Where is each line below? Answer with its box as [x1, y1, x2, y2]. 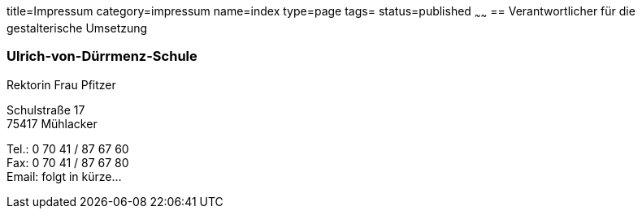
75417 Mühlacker [7, 116, 98, 131]
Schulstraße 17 [7, 102, 85, 117]
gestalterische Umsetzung [7, 20, 148, 35]
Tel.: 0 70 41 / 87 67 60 [7, 141, 129, 156]
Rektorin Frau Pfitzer [7, 77, 116, 92]
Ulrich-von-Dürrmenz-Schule [7, 48, 197, 65]
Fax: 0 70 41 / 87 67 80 [7, 155, 129, 170]
